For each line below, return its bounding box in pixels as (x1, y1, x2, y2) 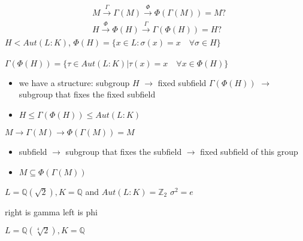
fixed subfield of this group (200, 145, 298, 158)
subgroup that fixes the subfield (65, 145, 182, 158)
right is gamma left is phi (5, 205, 98, 218)
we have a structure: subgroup (19, 76, 130, 89)
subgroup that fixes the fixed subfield (19, 88, 156, 100)
